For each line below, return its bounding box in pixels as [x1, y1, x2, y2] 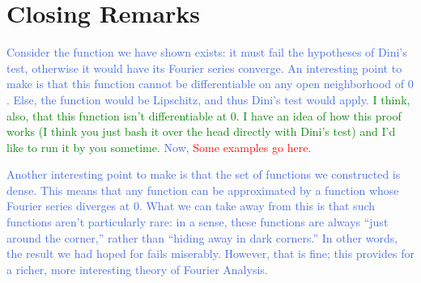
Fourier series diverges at [6, 197, 130, 214]
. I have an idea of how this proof [236, 107, 402, 124]
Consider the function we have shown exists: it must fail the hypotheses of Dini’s [6, 44, 407, 61]
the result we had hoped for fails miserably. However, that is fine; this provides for [6, 245, 415, 262]
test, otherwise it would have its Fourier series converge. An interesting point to [6, 59, 402, 76]
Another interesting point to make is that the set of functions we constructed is [6, 166, 401, 183]
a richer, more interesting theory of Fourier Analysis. [6, 260, 268, 277]
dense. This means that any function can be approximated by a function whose [6, 181, 399, 198]
